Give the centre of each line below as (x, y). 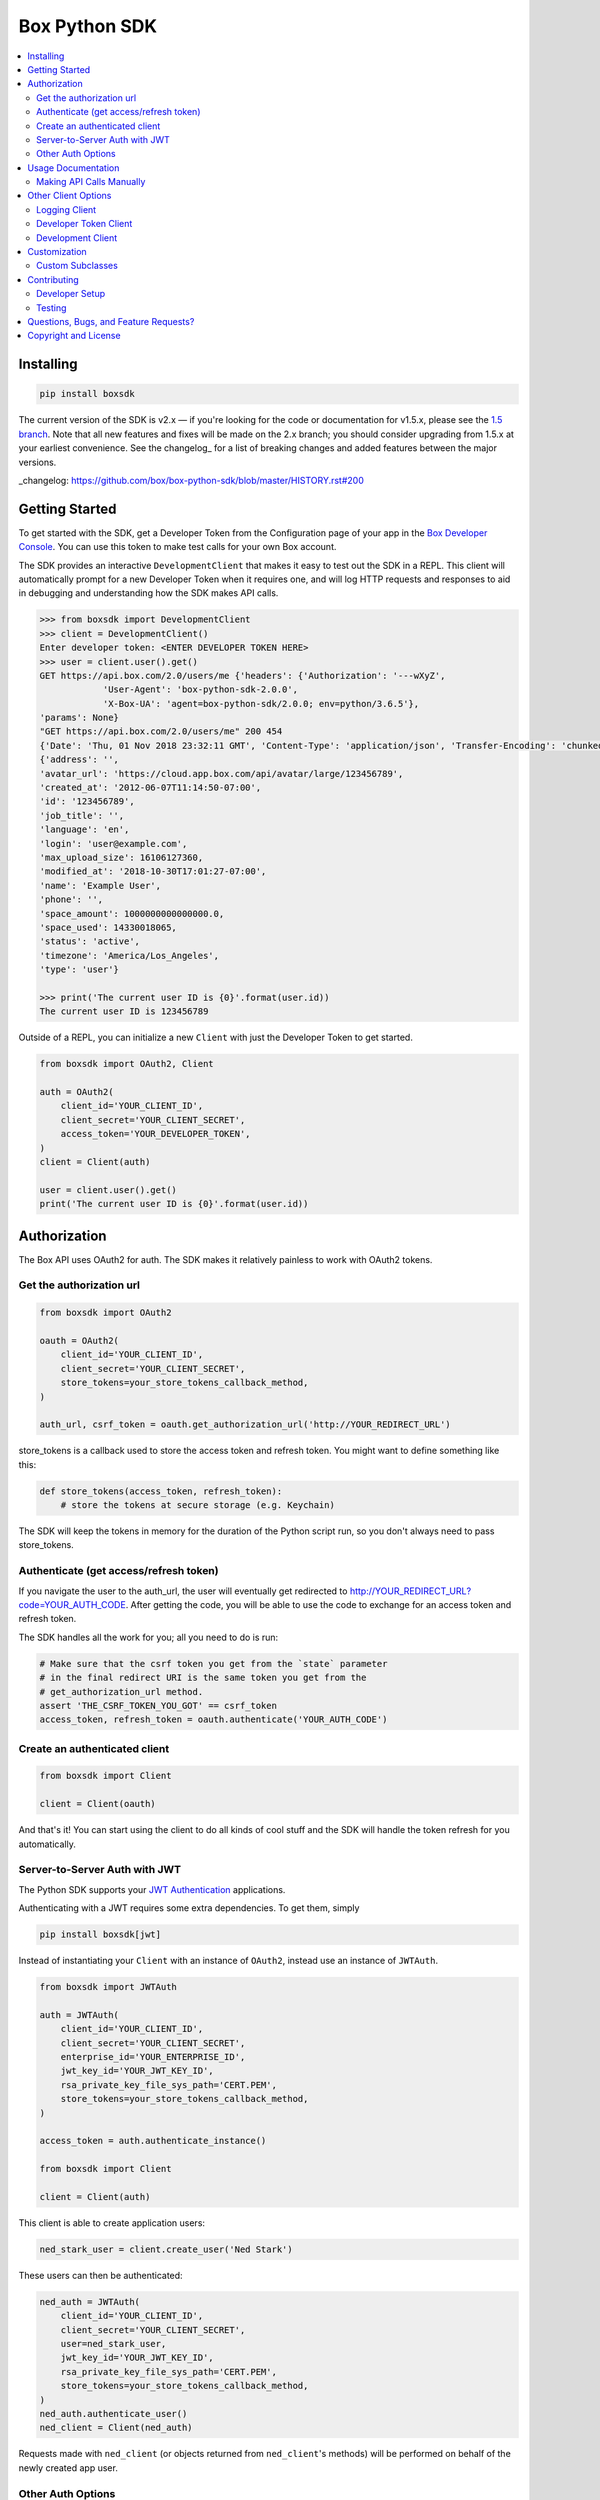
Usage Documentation (73, 167)
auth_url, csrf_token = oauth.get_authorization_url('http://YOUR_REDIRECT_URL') (245, 1424)
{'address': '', (79, 759)
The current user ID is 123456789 (124, 1011)
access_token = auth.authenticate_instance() (153, 2141)
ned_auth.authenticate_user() (113, 2414)
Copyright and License (74, 336)
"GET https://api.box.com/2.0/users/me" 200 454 (161, 731)
